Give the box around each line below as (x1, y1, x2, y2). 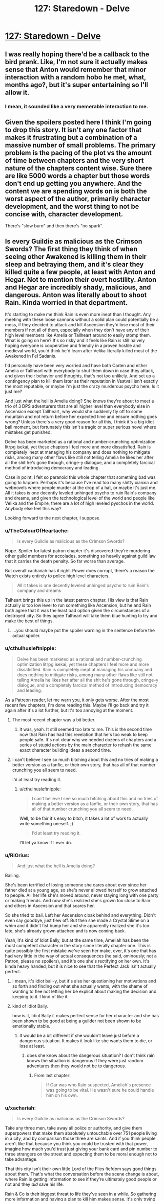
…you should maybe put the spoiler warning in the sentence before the (12, 628, 155, 634)
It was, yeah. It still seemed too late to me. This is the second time (19, 726, 152, 732)
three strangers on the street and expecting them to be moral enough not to (5, 1151, 157, 1157)
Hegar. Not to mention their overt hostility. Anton (5, 275, 157, 284)
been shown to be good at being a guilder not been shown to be (12, 1018, 142, 1024)
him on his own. (46, 1092, 78, 1098)
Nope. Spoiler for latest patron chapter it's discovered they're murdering (5, 548, 150, 554)
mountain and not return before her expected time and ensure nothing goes (5, 414, 157, 419)
